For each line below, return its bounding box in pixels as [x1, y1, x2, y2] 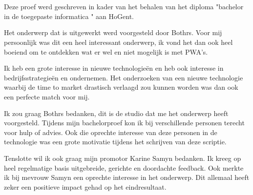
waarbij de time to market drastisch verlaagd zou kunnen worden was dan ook [4, 82, 238, 92]
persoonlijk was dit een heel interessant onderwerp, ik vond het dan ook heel [4, 37, 233, 47]
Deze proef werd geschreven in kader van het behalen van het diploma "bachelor [4, 1, 244, 12]
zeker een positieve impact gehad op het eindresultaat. [4, 181, 167, 192]
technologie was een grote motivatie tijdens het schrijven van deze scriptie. [4, 136, 227, 147]
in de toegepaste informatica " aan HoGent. [4, 11, 134, 21]
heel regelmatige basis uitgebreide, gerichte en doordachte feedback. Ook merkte [4, 162, 244, 173]
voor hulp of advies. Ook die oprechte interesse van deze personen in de [4, 127, 217, 137]
